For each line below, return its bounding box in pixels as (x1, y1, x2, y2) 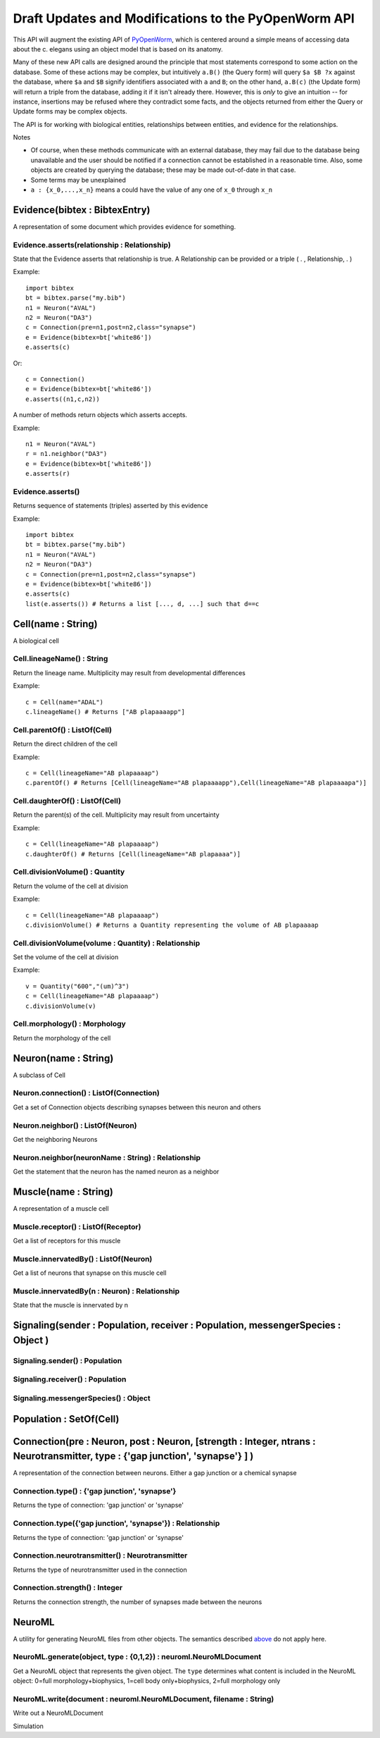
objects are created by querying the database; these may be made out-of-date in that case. (30, 166, 296, 174)
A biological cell (13, 636, 59, 645)
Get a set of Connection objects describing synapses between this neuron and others (13, 1103, 262, 1111)
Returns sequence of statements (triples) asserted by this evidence (13, 501, 208, 510)
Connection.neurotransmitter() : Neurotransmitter (13, 1551, 188, 1560)
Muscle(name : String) (13, 1185, 114, 1197)
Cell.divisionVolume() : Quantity (13, 867, 125, 877)
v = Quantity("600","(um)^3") (25, 982, 130, 990)
